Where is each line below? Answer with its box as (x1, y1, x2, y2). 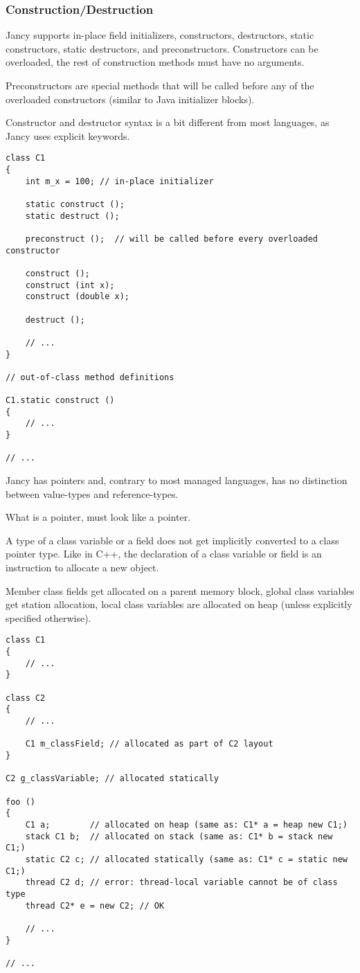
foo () (6, 796, 35, 807)
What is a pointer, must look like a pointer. (6, 510, 191, 524)
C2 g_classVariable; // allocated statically (6, 774, 219, 784)
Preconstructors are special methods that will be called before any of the (6, 78, 314, 92)
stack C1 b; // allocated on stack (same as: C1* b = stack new (25, 831, 333, 841)
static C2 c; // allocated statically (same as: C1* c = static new (25, 854, 348, 864)
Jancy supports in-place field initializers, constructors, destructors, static (6, 28, 314, 42)
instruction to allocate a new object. (6, 560, 159, 575)
